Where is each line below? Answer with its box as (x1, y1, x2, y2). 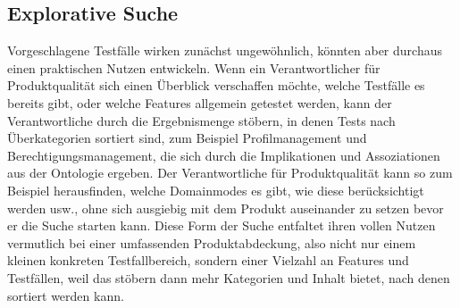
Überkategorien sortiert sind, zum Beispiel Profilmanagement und (7, 129, 367, 147)
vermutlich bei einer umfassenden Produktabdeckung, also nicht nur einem (7, 233, 416, 252)
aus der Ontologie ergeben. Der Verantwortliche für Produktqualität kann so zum (7, 163, 453, 182)
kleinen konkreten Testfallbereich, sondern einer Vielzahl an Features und (7, 251, 409, 270)
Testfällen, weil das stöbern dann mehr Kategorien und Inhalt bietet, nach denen (7, 268, 450, 287)
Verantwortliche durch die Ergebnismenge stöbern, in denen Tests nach (7, 111, 396, 129)
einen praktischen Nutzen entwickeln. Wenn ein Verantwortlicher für (7, 58, 381, 77)
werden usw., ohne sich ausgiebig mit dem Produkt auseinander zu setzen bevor (7, 198, 444, 217)
